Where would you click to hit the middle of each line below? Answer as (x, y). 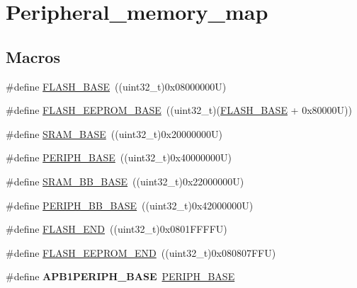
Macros (33, 56)
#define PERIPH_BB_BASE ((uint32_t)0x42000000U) (130, 205)
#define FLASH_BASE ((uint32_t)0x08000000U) (116, 86)
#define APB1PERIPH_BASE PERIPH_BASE (120, 276)
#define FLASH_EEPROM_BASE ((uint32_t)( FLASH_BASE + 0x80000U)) (179, 110)
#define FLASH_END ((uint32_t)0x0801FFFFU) (117, 229)
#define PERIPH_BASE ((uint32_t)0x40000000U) (119, 157)
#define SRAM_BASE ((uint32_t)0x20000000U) (114, 133)
